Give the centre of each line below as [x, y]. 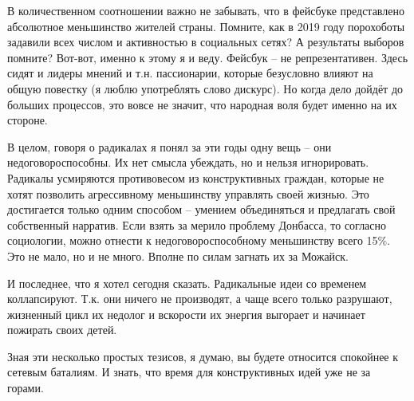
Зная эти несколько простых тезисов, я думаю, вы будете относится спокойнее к [203, 356]
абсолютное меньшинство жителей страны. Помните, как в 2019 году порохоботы [206, 26]
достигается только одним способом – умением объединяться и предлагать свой [201, 209]
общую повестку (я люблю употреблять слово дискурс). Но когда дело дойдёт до [205, 88]
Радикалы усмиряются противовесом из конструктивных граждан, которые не [196, 177]
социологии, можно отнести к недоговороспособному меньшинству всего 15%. [199, 240]
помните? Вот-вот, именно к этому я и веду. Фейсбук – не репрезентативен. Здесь [208, 57]
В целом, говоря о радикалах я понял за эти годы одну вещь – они [170, 146]
